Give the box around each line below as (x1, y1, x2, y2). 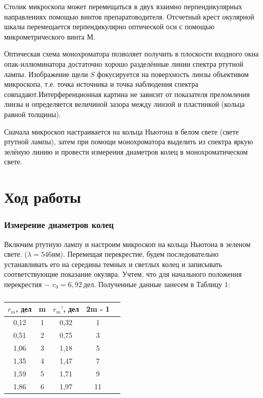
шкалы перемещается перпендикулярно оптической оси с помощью (4, 21, 215, 32)
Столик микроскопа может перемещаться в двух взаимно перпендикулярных (4, 1, 242, 11)
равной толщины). (4, 108, 61, 119)
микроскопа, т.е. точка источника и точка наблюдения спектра (4, 79, 198, 89)
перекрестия (4, 278, 42, 289)
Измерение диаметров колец (4, 218, 114, 231)
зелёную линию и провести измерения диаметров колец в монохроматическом (4, 146, 248, 157)
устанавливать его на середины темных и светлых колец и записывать (4, 258, 222, 269)
